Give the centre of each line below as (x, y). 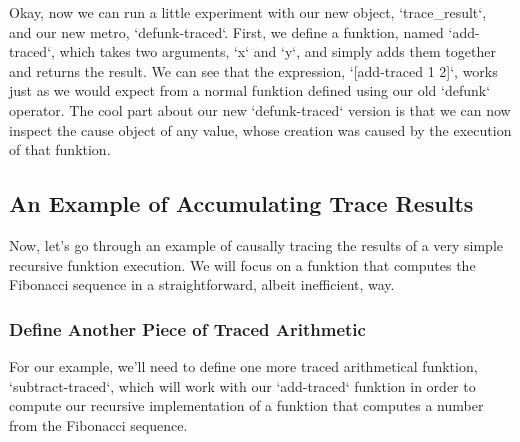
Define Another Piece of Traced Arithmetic (187, 328)
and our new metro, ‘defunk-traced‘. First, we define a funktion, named (226, 31)
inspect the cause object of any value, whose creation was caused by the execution (260, 129)
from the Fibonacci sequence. (98, 424)
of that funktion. (60, 149)
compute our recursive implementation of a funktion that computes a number (246, 405)
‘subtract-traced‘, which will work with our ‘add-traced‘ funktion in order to (242, 385)
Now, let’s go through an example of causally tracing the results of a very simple (256, 244)
